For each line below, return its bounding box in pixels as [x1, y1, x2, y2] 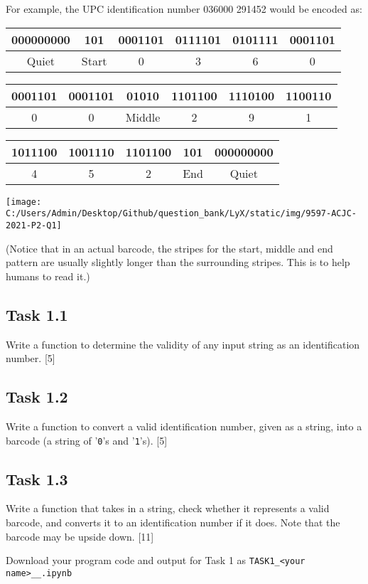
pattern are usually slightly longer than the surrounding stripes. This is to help [6, 255, 350, 270]
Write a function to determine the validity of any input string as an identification [6, 336, 360, 351]
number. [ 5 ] [6, 351, 55, 366]
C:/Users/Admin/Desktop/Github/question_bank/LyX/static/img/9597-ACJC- [6, 208, 357, 219]
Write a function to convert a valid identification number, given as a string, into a [6, 418, 362, 433]
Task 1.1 [6, 303, 68, 325]
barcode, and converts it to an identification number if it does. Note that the [6, 514, 340, 529]
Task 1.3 [6, 467, 68, 489]
